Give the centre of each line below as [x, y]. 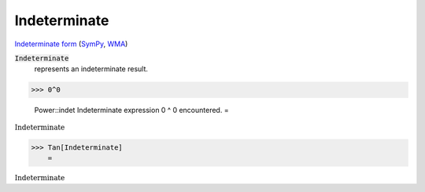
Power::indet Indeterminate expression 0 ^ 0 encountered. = [131, 110]
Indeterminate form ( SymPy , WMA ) [71, 44]
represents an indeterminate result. [91, 69]
